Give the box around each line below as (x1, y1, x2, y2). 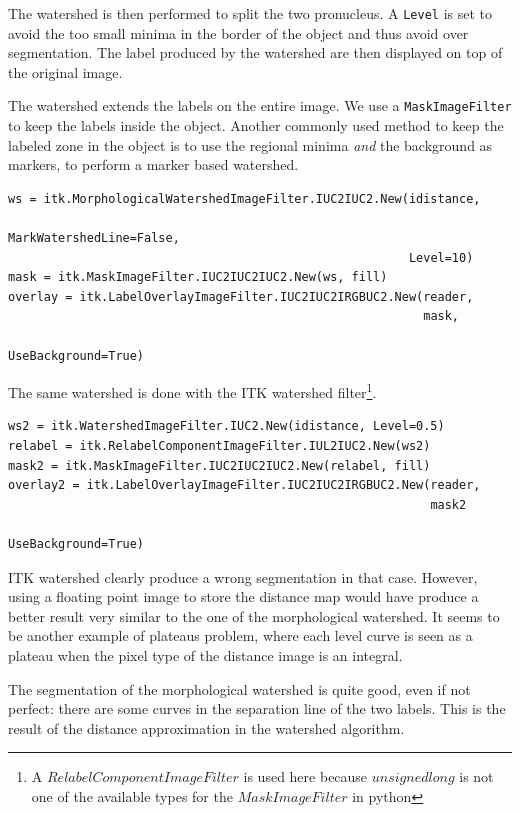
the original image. (8, 61, 123, 82)
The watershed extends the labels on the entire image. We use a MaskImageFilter (8, 95, 512, 116)
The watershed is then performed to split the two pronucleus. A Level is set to (8, 3, 492, 23)
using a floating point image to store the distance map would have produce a (8, 586, 479, 607)
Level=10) (408, 250, 474, 265)
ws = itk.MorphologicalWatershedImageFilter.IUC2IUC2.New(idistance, (8, 191, 481, 206)
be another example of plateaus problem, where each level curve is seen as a (8, 625, 473, 646)
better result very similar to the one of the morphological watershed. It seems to (8, 605, 500, 626)
